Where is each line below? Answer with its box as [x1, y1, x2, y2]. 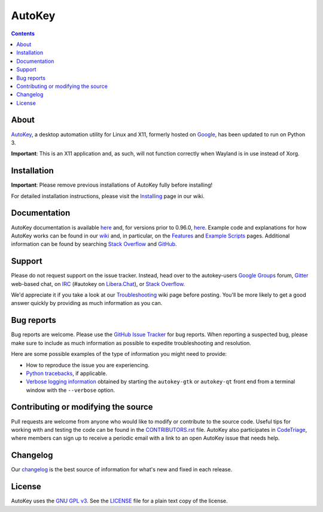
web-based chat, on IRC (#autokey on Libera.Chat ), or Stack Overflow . [11, 280, 185, 287]
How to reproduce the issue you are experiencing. [26, 361, 150, 368]
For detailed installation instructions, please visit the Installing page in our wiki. [11, 192, 205, 200]
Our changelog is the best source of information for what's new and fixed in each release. [11, 466, 233, 473]
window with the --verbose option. [26, 386, 115, 394]
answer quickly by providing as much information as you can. [11, 300, 163, 307]
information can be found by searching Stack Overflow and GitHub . [11, 240, 177, 248]
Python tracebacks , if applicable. [26, 370, 108, 377]
